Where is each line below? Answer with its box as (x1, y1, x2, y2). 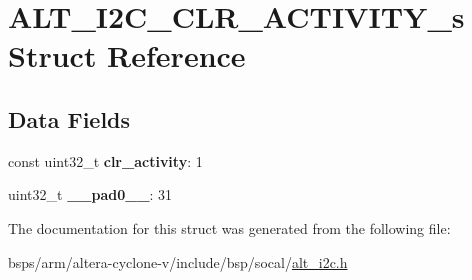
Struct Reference (8, 35, 246, 76)
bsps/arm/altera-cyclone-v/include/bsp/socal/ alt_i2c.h (8, 251, 348, 272)
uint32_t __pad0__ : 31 (8, 184, 173, 205)
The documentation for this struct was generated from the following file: (8, 217, 451, 238)
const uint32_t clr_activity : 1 (8, 150, 203, 171)
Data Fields (8, 103, 131, 134)
